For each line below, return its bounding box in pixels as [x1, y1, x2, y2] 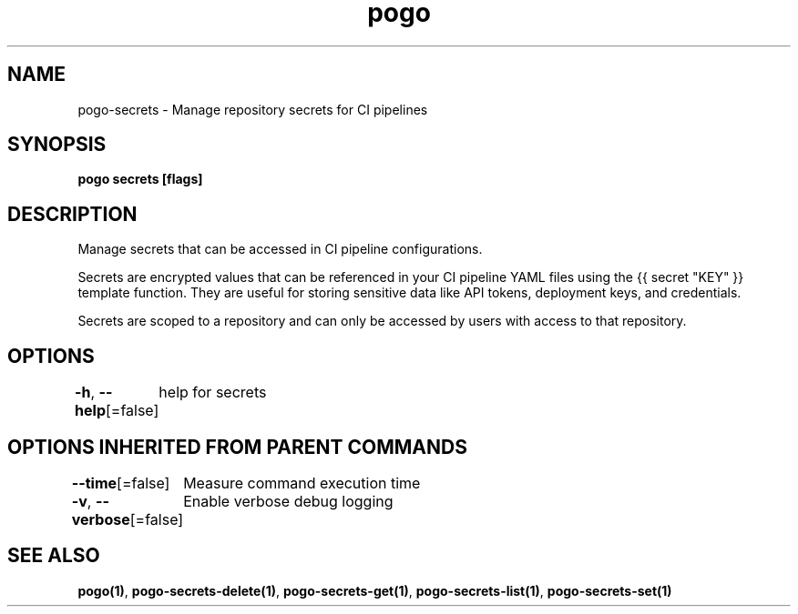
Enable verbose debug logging [183, 491, 394, 510]
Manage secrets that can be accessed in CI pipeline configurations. [77, 241, 483, 257]
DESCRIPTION [7, 202, 138, 226]
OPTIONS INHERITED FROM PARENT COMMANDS [7, 435, 467, 458]
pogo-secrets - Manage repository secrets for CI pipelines [77, 101, 428, 117]
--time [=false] [71, 473, 170, 492]
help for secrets [159, 383, 267, 402]
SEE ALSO [7, 544, 100, 568]
